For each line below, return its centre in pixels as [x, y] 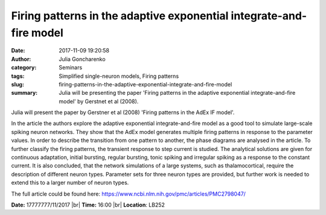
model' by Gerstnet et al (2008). [99, 101]
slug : [18, 84]
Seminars [71, 68]
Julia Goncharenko [82, 59]
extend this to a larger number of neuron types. [70, 183]
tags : [18, 76]
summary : [24, 93]
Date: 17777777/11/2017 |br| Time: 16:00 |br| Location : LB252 [88, 205]
